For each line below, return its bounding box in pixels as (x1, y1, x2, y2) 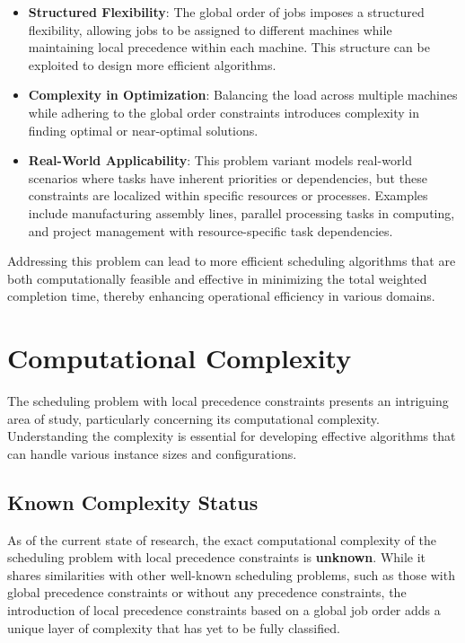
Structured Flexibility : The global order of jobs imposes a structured (28, 3, 425, 21)
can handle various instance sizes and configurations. (7, 444, 297, 462)
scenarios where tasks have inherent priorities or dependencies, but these (28, 168, 427, 187)
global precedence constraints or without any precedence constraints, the (7, 583, 407, 602)
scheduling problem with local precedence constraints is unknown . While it (7, 548, 426, 567)
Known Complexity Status (7, 488, 259, 515)
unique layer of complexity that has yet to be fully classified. (7, 618, 340, 637)
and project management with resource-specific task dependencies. (28, 221, 393, 240)
